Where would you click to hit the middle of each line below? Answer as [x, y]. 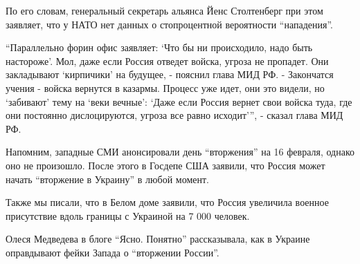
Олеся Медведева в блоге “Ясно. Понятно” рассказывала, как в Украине [158, 239]
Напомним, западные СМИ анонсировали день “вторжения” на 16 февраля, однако [180, 152]
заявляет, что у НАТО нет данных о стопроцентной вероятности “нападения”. [170, 24]
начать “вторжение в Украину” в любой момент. [107, 179]
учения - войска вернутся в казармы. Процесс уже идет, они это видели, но [165, 87]
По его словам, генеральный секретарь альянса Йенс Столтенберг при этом [164, 10]
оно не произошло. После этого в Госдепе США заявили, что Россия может [165, 165]
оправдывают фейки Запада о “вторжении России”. [112, 252]
